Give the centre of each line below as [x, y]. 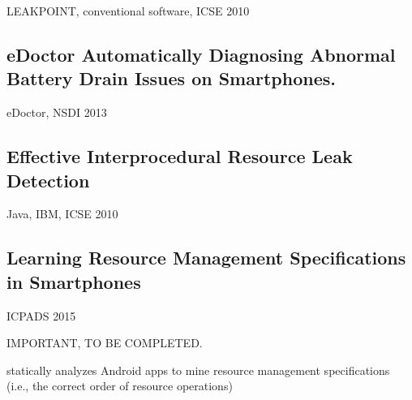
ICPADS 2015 [41, 315]
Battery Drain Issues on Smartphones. [171, 78]
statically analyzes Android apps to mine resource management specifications [198, 370]
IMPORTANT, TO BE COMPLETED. [105, 343]
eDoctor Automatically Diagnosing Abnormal [201, 54]
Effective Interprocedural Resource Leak [180, 156]
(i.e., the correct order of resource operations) [120, 386]
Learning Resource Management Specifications [206, 258]
